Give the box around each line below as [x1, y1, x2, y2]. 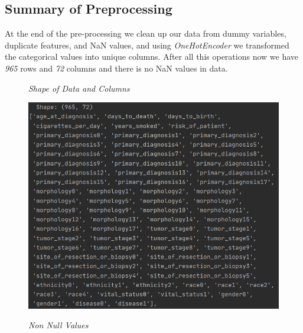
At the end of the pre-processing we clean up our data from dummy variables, [5, 27, 286, 40]
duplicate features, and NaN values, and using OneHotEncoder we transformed [5, 38, 289, 51]
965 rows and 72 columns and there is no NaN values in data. [5, 62, 228, 74]
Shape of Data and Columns [28, 82, 130, 94]
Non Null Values [28, 319, 89, 331]
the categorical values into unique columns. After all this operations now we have [5, 50, 299, 63]
